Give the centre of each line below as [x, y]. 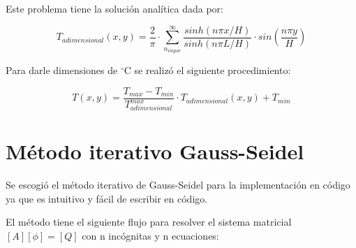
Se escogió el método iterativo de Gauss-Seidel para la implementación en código [178, 185]
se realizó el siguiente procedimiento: [213, 70]
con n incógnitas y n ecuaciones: [150, 236]
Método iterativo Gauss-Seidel [155, 151]
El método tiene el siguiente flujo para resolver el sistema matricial [149, 222]
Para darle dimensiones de [62, 70]
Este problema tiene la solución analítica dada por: [114, 8]
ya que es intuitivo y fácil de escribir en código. [107, 198]
